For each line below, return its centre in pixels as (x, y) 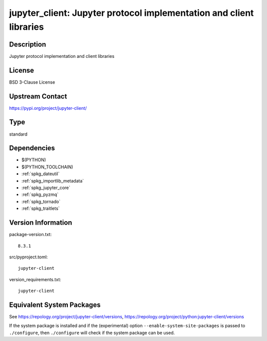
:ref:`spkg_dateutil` (41, 174)
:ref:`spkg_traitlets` (41, 208)
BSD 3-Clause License (32, 82)
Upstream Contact (38, 96)
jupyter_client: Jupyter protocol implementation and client (132, 13)
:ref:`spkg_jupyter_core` (46, 188)
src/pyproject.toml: (28, 257)
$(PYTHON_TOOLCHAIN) (47, 167)
